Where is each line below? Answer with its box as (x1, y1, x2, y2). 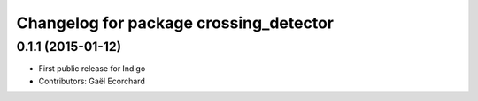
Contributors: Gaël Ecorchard (38, 76, 145, 86)
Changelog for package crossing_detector (16, 13, 334, 32)
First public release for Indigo (38, 63, 146, 74)
